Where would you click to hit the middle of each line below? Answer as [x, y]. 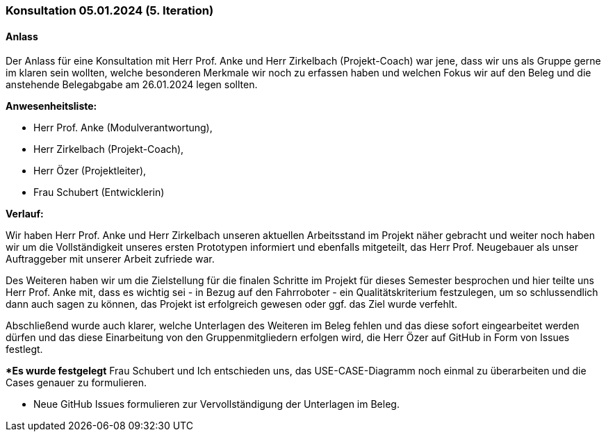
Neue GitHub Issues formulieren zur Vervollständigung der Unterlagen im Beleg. [216, 404]
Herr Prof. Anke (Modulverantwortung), [123, 128]
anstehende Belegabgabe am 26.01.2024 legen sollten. [132, 85]
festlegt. [24, 349]
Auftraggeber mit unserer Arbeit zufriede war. [110, 259]
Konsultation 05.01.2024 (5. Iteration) [110, 10]
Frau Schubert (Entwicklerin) [99, 192]
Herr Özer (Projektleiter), [90, 171]
